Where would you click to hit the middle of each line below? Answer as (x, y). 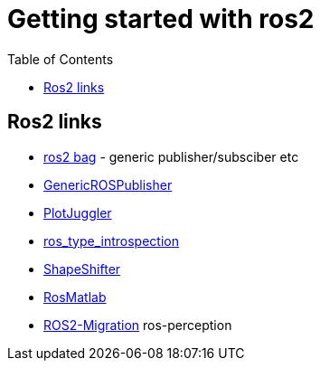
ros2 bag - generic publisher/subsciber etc (171, 156)
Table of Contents (61, 59)
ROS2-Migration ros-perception (138, 325)
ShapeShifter (82, 269)
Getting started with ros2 (161, 19)
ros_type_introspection (111, 241)
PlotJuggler (78, 212)
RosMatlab (75, 297)
